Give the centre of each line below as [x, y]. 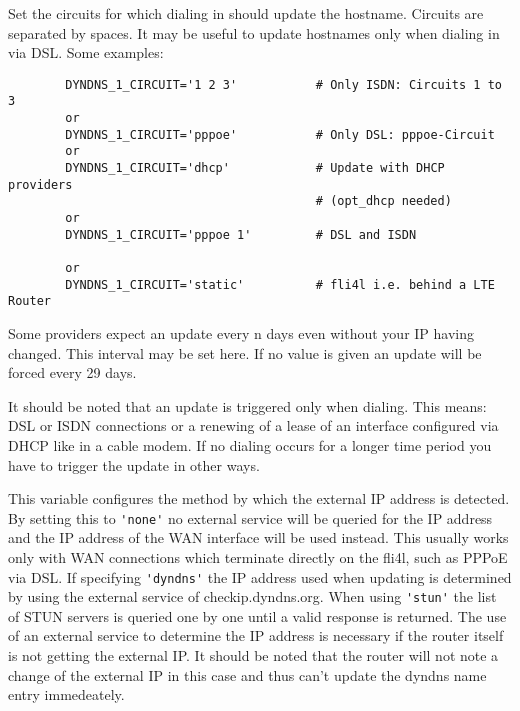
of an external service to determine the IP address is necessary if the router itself [256, 635]
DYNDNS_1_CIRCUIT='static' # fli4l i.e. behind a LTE [280, 284]
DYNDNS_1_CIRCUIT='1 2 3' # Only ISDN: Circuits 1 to [283, 84]
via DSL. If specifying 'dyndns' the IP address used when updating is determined [260, 576]
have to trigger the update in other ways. [134, 464]
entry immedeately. [66, 694]
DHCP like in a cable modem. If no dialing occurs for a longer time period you [250, 444]
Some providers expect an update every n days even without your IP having [241, 332]
